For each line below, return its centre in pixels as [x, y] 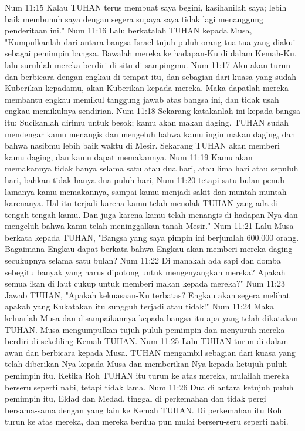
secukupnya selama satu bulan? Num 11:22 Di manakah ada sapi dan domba [143, 260]
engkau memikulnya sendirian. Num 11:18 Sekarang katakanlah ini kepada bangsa [152, 111]
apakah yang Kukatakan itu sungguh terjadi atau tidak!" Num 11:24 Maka [139, 306]
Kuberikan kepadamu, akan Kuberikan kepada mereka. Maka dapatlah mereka [147, 88]
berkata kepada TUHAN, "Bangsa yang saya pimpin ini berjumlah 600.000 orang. [152, 237]
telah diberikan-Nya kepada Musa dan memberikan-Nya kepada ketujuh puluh [146, 364]
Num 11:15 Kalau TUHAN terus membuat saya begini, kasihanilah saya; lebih [146, 7]
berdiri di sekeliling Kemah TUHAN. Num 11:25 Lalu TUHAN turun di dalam [147, 341]
